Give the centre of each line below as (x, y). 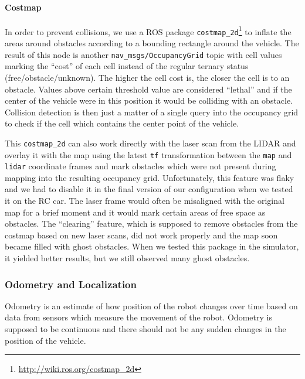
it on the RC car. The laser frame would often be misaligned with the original (145, 201)
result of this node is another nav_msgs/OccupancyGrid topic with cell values (143, 54)
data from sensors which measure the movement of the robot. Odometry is (138, 317)
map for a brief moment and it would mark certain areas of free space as (135, 212)
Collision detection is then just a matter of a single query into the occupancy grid (152, 112)
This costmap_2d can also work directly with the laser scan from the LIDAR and (150, 143)
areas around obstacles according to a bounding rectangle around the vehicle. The (152, 43)
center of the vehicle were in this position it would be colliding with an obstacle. (149, 100)
